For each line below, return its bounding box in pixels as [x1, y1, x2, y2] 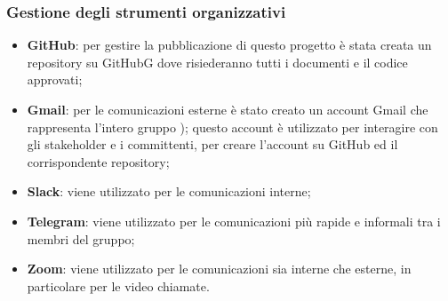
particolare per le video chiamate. [27, 276, 210, 295]
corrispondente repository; [27, 152, 170, 170]
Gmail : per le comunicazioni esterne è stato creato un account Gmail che [27, 100, 428, 118]
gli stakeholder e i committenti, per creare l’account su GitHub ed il [27, 135, 398, 154]
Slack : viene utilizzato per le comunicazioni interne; [27, 182, 311, 201]
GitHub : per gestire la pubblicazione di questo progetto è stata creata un [27, 36, 432, 54]
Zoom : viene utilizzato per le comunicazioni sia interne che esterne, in [27, 259, 412, 278]
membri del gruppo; [27, 229, 135, 248]
